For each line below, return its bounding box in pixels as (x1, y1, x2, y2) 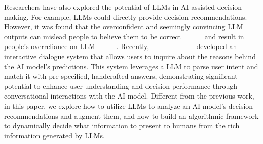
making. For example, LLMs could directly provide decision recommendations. (4, 11, 247, 22)
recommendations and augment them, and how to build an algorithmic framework (4, 110, 259, 121)
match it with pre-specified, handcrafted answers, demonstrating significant (4, 71, 238, 81)
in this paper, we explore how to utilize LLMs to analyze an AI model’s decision (4, 100, 253, 111)
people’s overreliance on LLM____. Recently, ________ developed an (4, 41, 237, 52)
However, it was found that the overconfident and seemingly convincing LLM (4, 21, 243, 32)
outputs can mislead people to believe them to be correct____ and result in (4, 31, 244, 41)
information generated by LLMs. (4, 130, 105, 140)
